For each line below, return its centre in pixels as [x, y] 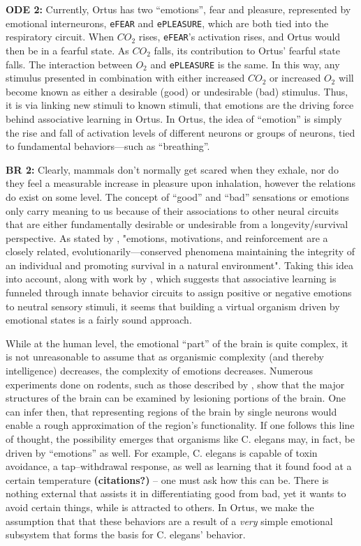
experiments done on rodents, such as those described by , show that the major [175, 384]
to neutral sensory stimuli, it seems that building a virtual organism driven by [173, 306]
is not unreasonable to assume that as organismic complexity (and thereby [165, 357]
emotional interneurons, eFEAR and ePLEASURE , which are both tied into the [167, 23]
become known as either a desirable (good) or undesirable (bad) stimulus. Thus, [177, 91]
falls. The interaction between [69, 64]
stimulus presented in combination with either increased [125, 78]
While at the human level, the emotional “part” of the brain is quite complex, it [177, 343]
